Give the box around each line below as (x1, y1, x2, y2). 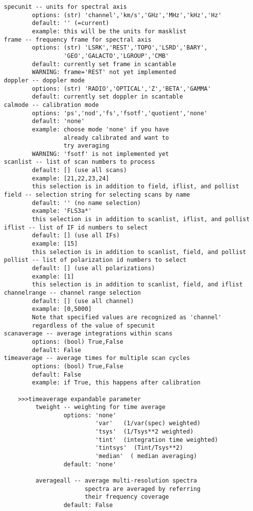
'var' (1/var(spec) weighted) (95, 420, 201, 427)
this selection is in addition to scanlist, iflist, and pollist (32, 216, 250, 223)
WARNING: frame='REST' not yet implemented (32, 69, 176, 76)
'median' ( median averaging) (95, 453, 197, 460)
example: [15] (32, 240, 78, 248)
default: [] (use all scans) (32, 167, 127, 174)
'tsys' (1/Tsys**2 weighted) (95, 428, 194, 435)
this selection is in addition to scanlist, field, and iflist (32, 281, 243, 288)
